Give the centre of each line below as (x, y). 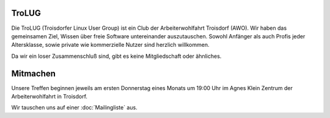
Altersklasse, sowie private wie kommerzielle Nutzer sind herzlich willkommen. (110, 45)
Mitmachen (34, 73)
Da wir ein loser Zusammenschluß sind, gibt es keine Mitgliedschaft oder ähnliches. (116, 56)
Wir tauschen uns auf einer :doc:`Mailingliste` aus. (74, 108)
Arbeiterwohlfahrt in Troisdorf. (50, 96)
